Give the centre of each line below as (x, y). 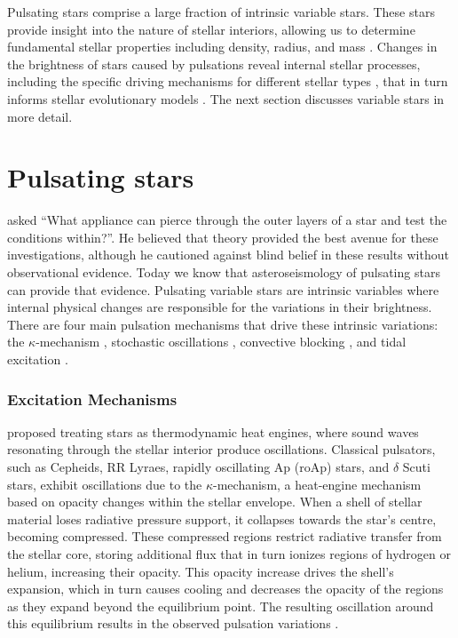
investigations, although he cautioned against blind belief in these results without (228, 255)
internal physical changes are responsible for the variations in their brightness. (220, 307)
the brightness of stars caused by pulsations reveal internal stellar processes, (214, 64)
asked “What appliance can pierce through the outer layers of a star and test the (227, 220)
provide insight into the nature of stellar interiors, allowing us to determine (211, 29)
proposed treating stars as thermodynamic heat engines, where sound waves (213, 431)
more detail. (40, 116)
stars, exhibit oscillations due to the (105, 484)
